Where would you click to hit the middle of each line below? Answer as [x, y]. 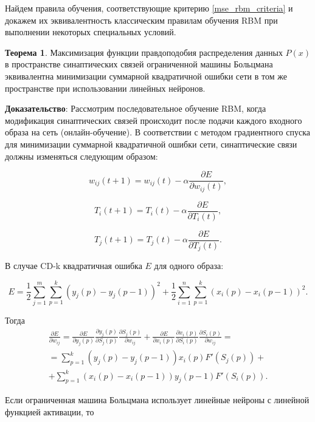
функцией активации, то [50, 412]
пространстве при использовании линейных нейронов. [105, 88]
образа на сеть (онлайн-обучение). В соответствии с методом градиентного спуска [157, 132]
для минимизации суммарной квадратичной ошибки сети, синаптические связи [151, 144]
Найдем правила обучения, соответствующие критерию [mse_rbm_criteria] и [149, 8]
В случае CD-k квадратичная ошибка [74, 266]
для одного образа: [189, 266]
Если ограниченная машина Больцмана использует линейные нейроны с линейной [157, 400]
